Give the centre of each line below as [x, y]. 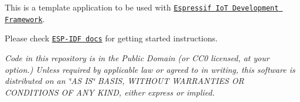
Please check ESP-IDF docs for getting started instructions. [111, 38]
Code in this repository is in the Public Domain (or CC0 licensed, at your [137, 57]
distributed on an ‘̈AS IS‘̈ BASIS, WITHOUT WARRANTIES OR [125, 81]
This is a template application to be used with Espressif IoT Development [142, 7]
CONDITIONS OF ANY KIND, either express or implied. [110, 92]
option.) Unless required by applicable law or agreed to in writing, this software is [150, 69]
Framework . [25, 18]
